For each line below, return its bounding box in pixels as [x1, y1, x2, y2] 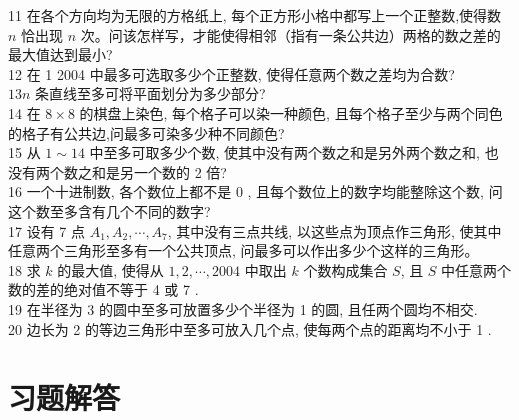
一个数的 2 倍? [133, 161, 227, 182]
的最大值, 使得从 [57, 259, 164, 280]
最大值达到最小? [8, 44, 113, 65]
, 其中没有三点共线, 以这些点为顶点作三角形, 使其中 [167, 220, 502, 241]
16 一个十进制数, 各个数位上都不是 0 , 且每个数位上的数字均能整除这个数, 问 [8, 181, 503, 202]
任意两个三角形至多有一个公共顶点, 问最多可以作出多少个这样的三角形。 [8, 240, 479, 261]
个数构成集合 [303, 259, 388, 280]
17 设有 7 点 [8, 220, 85, 241]
